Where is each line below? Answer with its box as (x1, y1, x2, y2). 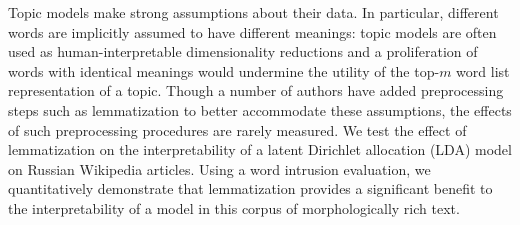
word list (456, 60, 510, 81)
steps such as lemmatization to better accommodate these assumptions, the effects (8, 99, 512, 120)
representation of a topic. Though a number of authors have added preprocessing (8, 80, 504, 101)
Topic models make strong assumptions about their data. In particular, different (8, 2, 499, 22)
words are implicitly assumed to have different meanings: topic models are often (8, 21, 497, 42)
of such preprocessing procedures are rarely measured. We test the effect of (8, 119, 467, 140)
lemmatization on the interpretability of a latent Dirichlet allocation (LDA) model (8, 139, 512, 160)
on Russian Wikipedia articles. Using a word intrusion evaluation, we (8, 158, 431, 179)
